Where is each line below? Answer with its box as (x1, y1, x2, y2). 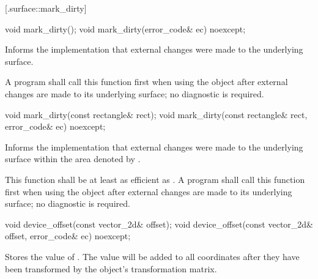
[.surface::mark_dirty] (5, 2, 87, 14)
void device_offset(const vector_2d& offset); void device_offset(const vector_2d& (5, 217, 314, 230)
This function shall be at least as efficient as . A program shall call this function (5, 173, 305, 185)
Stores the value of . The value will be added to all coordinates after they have (5, 250, 300, 262)
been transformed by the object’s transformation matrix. (5, 262, 217, 275)
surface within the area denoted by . (5, 152, 141, 165)
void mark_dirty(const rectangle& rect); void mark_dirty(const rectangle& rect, (5, 108, 308, 121)
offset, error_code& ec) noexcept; (5, 229, 131, 242)
